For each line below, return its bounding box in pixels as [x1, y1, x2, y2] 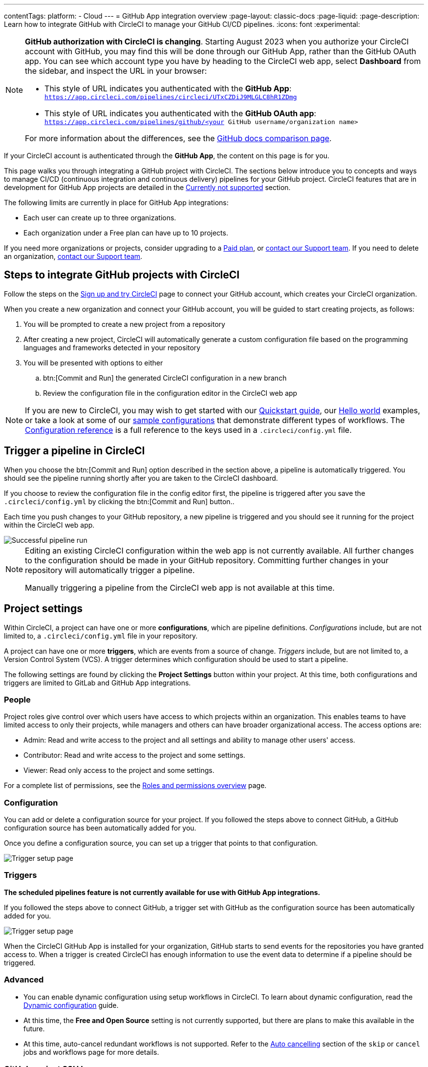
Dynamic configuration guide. [23, 1001, 119, 1009]
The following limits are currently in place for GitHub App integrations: [4, 198, 229, 207]
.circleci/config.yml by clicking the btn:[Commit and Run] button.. [4, 497, 235, 506]
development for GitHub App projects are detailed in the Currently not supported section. [4, 183, 291, 192]
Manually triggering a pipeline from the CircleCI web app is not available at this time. [25, 582, 335, 593]
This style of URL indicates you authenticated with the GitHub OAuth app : [44, 108, 317, 118]
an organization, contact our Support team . [4, 252, 143, 260]
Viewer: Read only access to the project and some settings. [23, 766, 214, 775]
